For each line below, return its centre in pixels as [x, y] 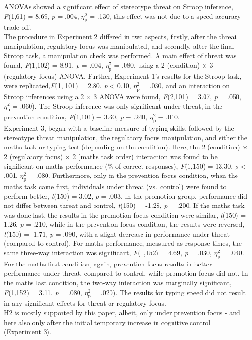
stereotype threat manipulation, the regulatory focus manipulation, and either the [126, 137]
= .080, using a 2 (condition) [157, 65]
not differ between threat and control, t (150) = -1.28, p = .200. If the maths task [124, 205]
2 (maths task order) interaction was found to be [145, 156]
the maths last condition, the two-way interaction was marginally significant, [118, 283]
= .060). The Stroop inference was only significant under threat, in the [118, 106]
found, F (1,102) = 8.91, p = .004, [54, 65]
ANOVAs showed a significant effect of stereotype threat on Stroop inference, [118, 6]
